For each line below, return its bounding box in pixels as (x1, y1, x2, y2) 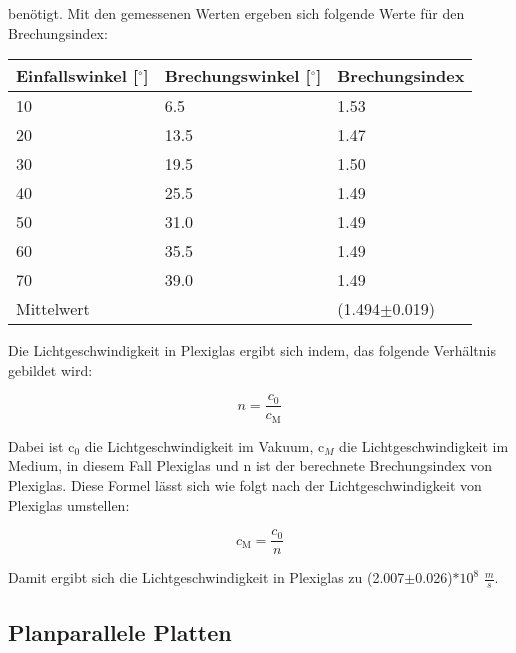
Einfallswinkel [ (16, 64, 139, 88)
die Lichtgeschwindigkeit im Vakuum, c (84, 435, 325, 456)
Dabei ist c (8, 435, 75, 456)
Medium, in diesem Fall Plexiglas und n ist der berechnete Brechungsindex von (8, 455, 493, 476)
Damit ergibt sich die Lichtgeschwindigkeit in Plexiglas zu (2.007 (8, 567, 405, 588)
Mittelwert (16, 297, 90, 321)
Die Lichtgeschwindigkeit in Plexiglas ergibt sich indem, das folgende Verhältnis (8, 340, 496, 361)
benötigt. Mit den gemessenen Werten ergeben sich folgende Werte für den (8, 3, 465, 23)
